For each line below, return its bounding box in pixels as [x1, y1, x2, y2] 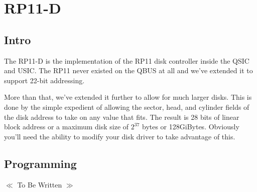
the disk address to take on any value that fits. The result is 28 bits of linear [4, 111, 239, 122]
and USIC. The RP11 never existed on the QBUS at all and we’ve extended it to [4, 65, 253, 76]
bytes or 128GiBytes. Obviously [142, 121, 239, 132]
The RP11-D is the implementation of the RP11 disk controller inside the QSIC [4, 55, 249, 66]
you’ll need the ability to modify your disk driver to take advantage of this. [4, 131, 235, 141]
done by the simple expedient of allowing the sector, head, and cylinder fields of [4, 101, 249, 112]
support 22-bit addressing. [4, 75, 85, 85]
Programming [4, 155, 77, 171]
